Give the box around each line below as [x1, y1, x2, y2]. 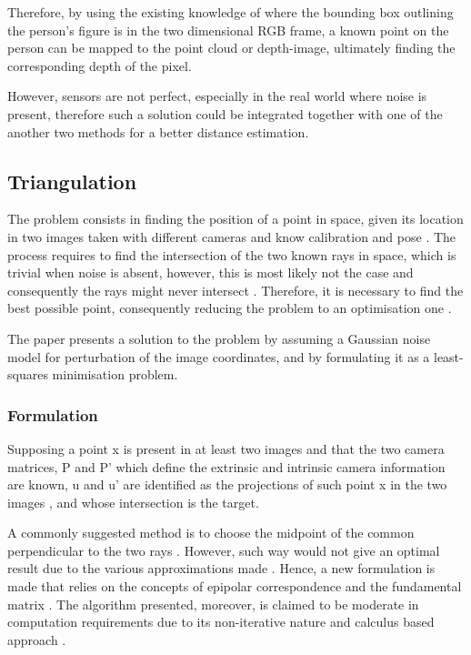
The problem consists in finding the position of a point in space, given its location [7, 209, 464, 228]
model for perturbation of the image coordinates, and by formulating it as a [7, 347, 430, 366]
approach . [7, 630, 66, 649]
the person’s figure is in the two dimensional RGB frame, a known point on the [7, 20, 449, 39]
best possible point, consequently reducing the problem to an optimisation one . [7, 298, 452, 317]
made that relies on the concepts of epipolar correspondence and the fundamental [7, 577, 462, 596]
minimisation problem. [52, 365, 178, 384]
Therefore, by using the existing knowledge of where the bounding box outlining [7, 3, 454, 21]
